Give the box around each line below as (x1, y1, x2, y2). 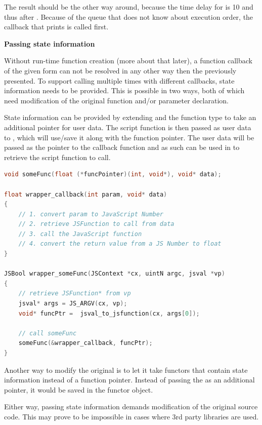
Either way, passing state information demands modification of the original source (4, 401, 258, 412)
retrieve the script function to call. (4, 151, 111, 162)
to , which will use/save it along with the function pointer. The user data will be (4, 132, 254, 142)
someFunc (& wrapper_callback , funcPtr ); (18, 339, 153, 347)
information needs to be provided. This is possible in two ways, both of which (4, 85, 245, 96)
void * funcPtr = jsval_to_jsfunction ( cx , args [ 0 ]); (18, 310, 200, 317)
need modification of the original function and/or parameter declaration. (4, 95, 229, 105)
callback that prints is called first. (4, 21, 109, 32)
